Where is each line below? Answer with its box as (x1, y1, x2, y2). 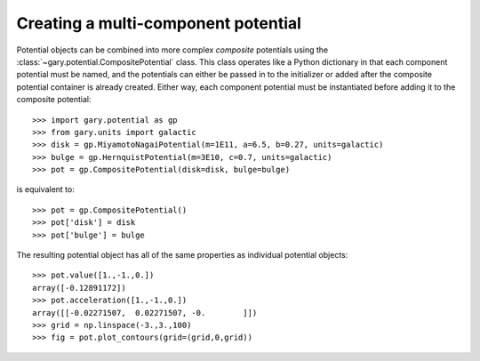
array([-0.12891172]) (32, 283, 126, 293)
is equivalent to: (16, 184, 75, 195)
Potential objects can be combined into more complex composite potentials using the (16, 44, 329, 55)
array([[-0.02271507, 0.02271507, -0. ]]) (32, 308, 258, 317)
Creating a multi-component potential (16, 13, 302, 33)
